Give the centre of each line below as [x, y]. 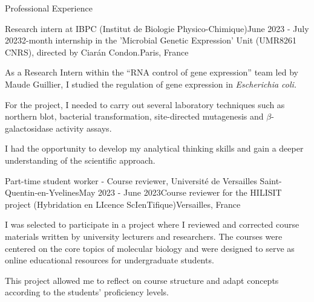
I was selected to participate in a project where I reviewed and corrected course [152, 224]
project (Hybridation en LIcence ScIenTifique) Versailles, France [123, 204]
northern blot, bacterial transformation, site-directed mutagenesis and [134, 116]
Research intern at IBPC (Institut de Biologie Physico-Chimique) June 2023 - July [157, 28]
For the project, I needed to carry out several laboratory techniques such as [145, 104]
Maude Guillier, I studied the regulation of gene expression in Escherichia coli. [151, 84]
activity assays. [84, 128]
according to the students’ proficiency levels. [87, 292]
